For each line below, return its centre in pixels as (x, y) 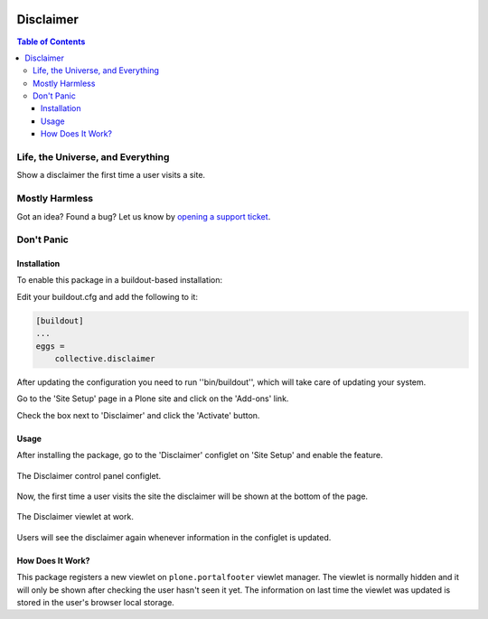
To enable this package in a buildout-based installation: (120, 280)
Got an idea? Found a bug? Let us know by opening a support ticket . (144, 216)
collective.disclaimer (105, 359)
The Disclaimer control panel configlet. (89, 475)
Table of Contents (51, 42)
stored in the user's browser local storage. (96, 602)
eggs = (50, 346)
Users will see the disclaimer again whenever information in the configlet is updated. (174, 537)
